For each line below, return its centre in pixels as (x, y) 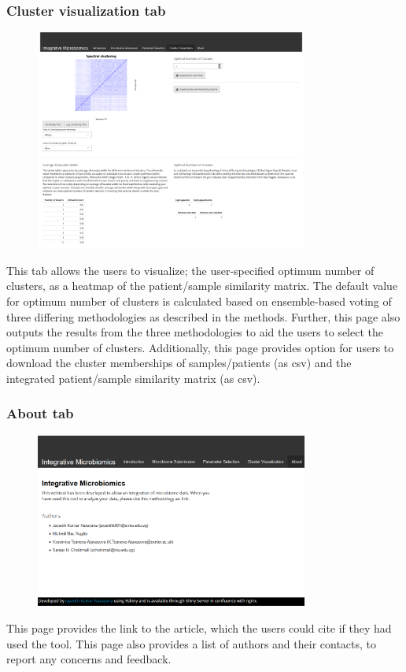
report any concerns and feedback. (89, 659)
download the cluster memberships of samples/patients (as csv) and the (179, 363)
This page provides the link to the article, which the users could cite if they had (199, 628)
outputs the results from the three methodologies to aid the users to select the (195, 332)
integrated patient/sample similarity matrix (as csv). (133, 378)
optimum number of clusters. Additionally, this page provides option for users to (200, 347)
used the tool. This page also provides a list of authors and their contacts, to (192, 643)
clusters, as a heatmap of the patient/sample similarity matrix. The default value (202, 286)
